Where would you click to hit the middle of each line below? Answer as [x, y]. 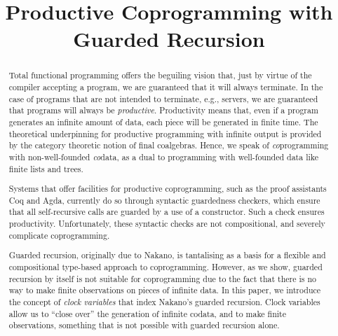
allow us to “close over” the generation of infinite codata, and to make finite [148, 313]
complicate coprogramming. [59, 235]
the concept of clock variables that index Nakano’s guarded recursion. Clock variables [164, 301]
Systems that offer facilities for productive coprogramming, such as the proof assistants [168, 189]
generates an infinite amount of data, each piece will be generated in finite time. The [163, 121]
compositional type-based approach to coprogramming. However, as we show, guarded [165, 266]
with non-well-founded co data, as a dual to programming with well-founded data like [163, 156]
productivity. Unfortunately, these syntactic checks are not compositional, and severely [167, 224]
